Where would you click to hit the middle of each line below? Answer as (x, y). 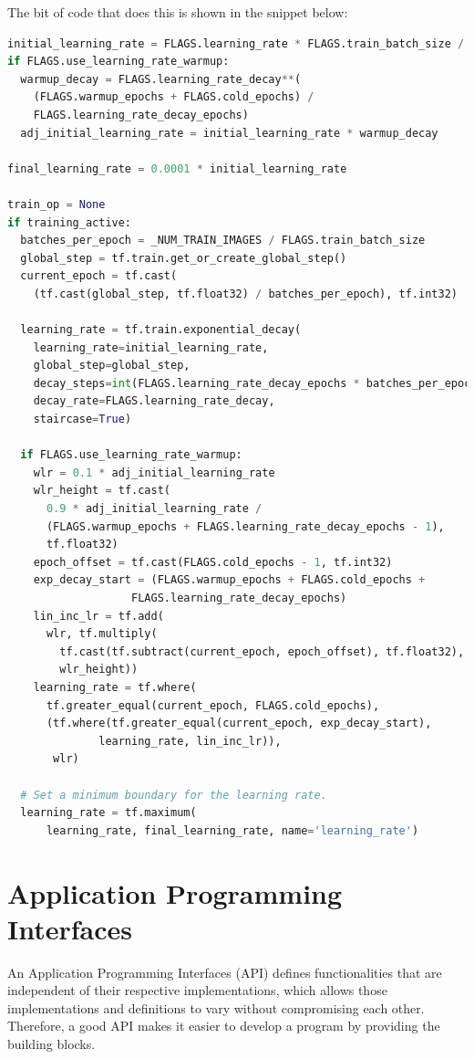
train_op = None (57, 204)
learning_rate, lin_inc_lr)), (190, 741)
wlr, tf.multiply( (102, 634)
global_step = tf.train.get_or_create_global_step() (184, 258)
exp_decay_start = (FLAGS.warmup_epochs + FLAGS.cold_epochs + (229, 580)
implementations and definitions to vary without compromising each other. (216, 1007)
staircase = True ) (82, 419)
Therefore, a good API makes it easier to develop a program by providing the (224, 1026)
